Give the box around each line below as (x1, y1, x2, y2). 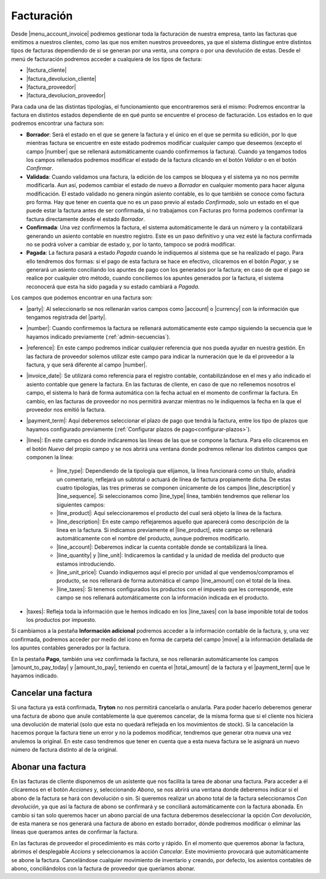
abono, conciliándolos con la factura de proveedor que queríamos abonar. (11, 865, 196, 872)
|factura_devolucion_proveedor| (26, 92, 106, 99)
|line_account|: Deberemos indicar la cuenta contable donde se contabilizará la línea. (56, 543, 268, 551)
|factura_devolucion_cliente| (26, 75, 97, 82)
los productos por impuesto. (26, 616, 97, 623)
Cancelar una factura (11, 688, 93, 698)
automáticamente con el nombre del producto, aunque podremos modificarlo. (56, 535, 250, 542)
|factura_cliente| (26, 66, 67, 74)
